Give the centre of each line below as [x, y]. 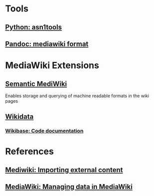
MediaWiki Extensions [52, 66]
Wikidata [19, 117]
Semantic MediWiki [36, 84]
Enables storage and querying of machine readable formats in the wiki [77, 96]
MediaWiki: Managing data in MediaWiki [69, 187]
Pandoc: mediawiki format [47, 44]
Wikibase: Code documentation [44, 131]
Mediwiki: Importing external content [64, 170]
